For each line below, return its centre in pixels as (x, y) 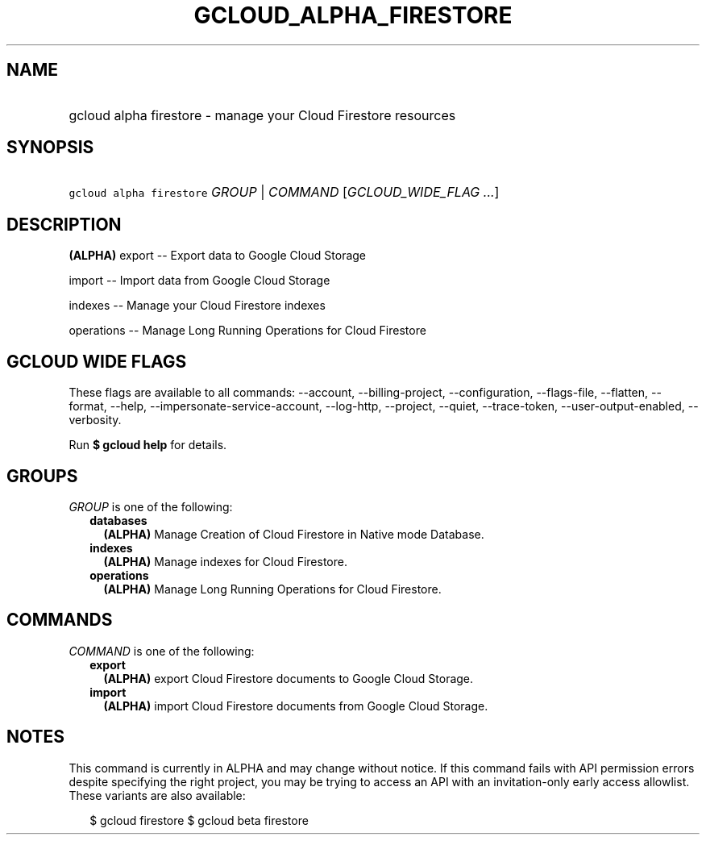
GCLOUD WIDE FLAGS (97, 361)
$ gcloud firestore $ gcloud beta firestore (199, 820)
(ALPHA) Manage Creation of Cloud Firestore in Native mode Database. (294, 534)
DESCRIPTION (64, 224)
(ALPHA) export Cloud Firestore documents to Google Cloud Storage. (289, 678)
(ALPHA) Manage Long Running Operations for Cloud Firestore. (272, 589)
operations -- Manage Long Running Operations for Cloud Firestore (247, 331)
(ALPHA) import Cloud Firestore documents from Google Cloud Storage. (296, 706)
